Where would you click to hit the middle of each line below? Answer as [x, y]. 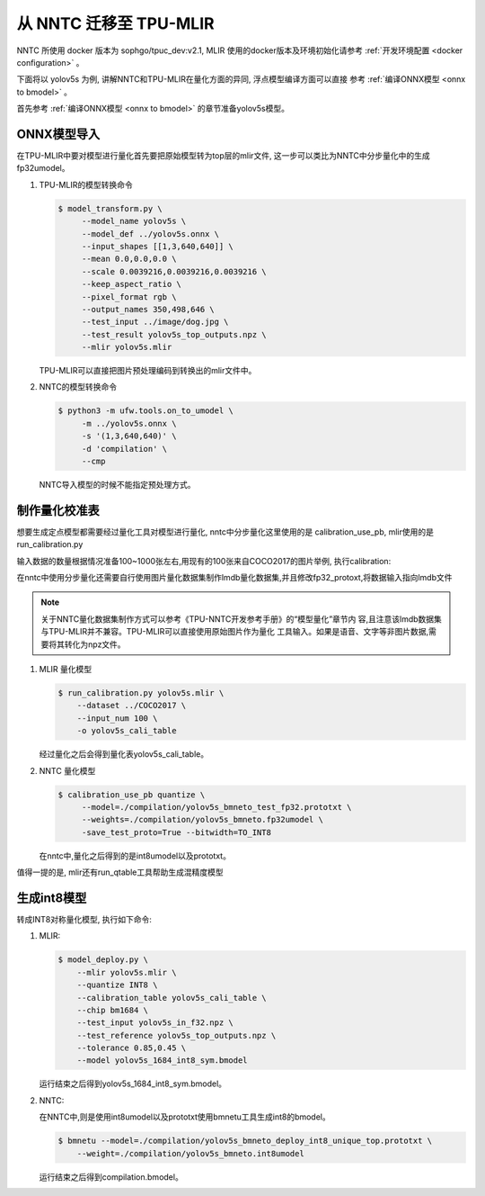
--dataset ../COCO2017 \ [132, 706]
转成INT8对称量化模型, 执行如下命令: [84, 919]
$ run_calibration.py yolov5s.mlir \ [141, 693]
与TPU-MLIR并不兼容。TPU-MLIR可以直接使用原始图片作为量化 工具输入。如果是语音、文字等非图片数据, [235, 632]
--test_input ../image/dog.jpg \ [155, 322]
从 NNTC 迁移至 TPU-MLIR [115, 23]
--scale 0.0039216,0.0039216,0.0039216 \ [174, 271]
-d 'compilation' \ [124, 449]
